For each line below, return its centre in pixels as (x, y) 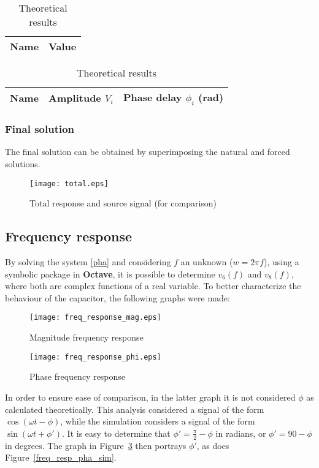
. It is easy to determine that (116, 433)
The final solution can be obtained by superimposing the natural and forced (148, 152)
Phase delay (153, 97)
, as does (213, 445)
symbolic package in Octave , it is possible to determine (110, 274)
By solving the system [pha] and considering (88, 262)
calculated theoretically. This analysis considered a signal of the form (135, 409)
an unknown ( (207, 262)
